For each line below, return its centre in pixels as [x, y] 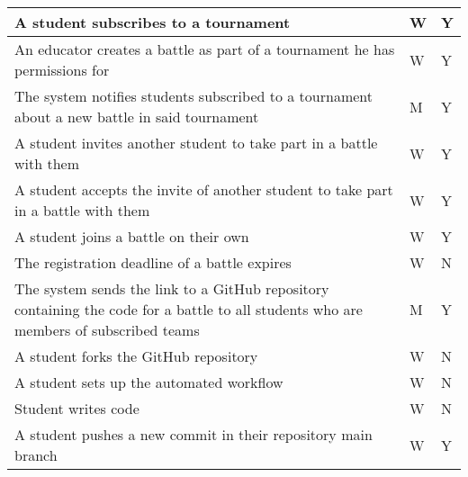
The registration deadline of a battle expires [153, 262]
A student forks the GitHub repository [136, 356]
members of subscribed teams [107, 330]
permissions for [62, 70]
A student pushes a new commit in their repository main [193, 434]
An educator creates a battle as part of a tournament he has [205, 49]
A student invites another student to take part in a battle [196, 143]
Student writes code [77, 408]
